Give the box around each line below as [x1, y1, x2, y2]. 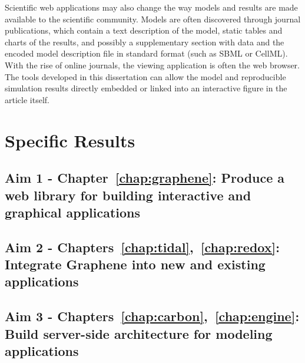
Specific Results [5, 128, 135, 152]
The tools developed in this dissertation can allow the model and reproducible [5, 70, 286, 82]
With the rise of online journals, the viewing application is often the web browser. [5, 58, 300, 71]
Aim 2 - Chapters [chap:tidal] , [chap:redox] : [5, 237, 280, 256]
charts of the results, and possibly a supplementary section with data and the [5, 35, 284, 48]
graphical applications [5, 203, 141, 221]
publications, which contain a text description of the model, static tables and [5, 24, 283, 37]
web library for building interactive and [5, 186, 251, 204]
